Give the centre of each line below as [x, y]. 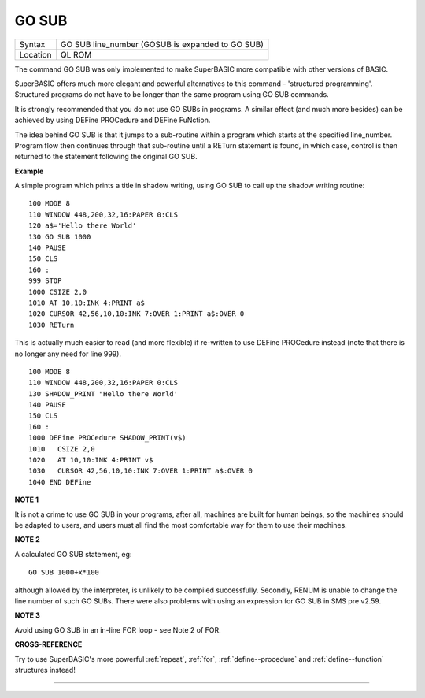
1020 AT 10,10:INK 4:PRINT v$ [91, 460]
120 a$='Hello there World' [83, 226]
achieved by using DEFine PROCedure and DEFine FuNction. [113, 120]
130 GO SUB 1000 [60, 237]
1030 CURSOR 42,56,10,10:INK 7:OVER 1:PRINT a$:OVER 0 [141, 471]
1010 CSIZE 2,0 [62, 449]
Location [35, 54]
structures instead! [45, 670]
